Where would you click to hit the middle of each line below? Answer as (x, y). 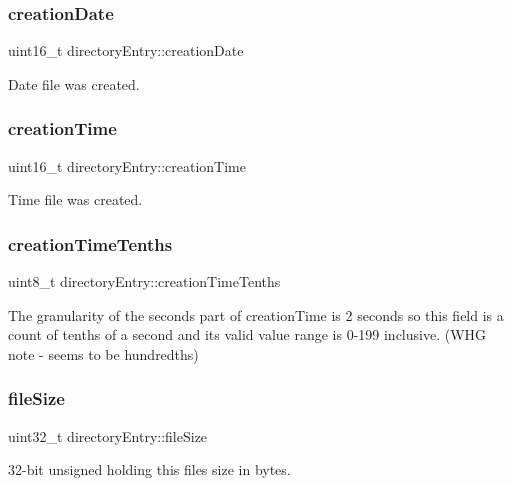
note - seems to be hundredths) (103, 353)
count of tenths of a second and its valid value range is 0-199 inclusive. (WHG (247, 334)
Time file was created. (75, 199)
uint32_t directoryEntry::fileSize (108, 435)
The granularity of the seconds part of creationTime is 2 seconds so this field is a (256, 314)
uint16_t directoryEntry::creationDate (126, 50)
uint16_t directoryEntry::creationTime (127, 165)
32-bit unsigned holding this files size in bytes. (149, 469)
